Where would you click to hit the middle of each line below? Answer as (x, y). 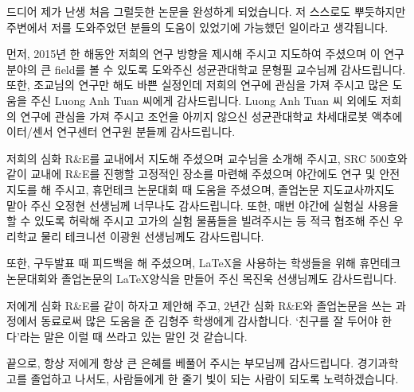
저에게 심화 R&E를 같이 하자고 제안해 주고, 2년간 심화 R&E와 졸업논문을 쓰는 (199, 305)
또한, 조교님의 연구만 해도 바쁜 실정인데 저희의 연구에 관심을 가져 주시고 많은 (198, 85)
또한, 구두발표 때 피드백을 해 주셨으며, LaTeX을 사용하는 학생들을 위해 (181, 263)
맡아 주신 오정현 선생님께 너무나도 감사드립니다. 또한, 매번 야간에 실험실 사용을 (203, 205)
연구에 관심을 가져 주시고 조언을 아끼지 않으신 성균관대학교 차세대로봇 (194, 116)
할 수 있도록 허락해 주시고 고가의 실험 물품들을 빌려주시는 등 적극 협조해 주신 (198, 221)
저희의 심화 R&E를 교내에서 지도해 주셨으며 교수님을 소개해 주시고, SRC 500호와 (207, 158)
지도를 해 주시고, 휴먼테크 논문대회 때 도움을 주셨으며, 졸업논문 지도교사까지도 (201, 189)
